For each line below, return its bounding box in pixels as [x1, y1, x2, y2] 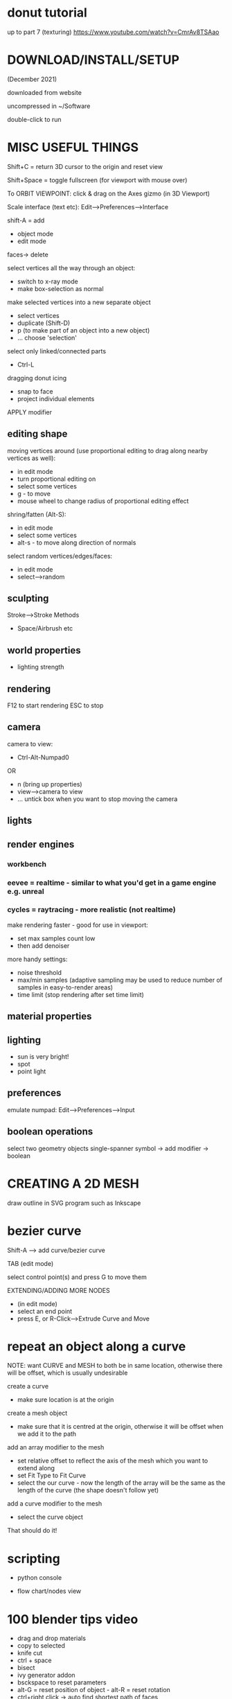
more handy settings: [7, 955, 68, 963]
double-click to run [7, 115, 62, 123]
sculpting [7, 592, 49, 604]
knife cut [17, 1649, 43, 1657]
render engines [7, 838, 75, 850]
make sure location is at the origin [17, 1396, 114, 1404]
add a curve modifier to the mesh [7, 1499, 102, 1508]
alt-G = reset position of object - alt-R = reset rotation [17, 1686, 171, 1694]
